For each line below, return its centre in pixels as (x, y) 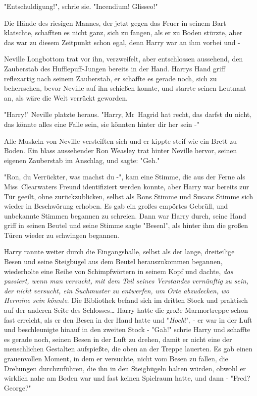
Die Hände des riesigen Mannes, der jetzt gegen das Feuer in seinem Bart (115, 23)
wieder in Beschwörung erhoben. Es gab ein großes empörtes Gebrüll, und (116, 206)
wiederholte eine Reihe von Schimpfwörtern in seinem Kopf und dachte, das (119, 271)
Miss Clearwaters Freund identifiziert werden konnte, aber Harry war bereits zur (127, 186)
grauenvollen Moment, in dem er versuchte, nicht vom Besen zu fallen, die (116, 358)
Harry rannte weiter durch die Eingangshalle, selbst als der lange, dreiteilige (119, 252)
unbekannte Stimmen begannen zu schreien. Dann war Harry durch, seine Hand (125, 215)
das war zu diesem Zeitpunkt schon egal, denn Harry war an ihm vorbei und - (122, 42)
